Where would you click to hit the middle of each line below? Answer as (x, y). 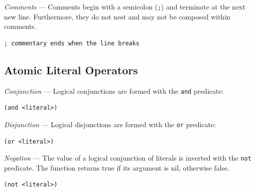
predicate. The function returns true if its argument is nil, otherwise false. (117, 167)
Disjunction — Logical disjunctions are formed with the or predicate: (110, 124)
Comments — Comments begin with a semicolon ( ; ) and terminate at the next (125, 6)
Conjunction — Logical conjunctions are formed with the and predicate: (114, 91)
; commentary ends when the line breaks (72, 43)
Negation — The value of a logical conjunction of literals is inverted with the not (128, 158)
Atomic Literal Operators (71, 70)
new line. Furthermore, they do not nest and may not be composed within (117, 16)
